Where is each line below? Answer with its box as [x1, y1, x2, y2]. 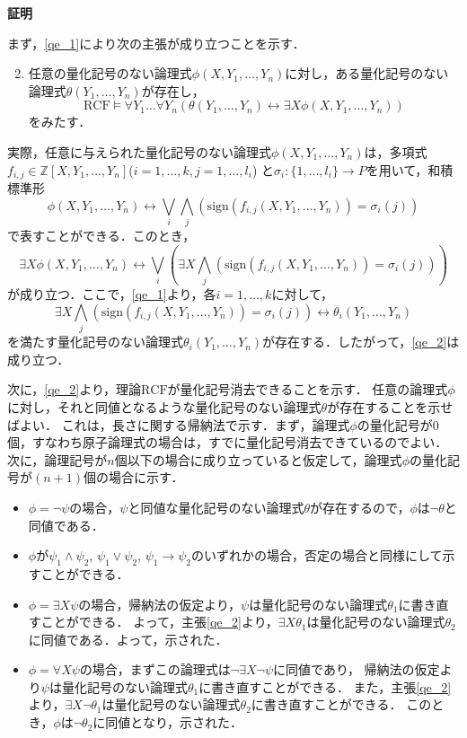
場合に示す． [108, 468, 184, 487]
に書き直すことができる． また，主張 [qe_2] [198, 677, 452, 696]
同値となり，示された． [105, 713, 242, 732]
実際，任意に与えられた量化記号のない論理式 [7, 142, 271, 161]
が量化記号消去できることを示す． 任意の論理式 [167, 380, 448, 399]
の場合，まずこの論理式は [79, 660, 231, 679]
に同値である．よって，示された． [28, 629, 228, 648]
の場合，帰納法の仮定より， [78, 594, 242, 613]
